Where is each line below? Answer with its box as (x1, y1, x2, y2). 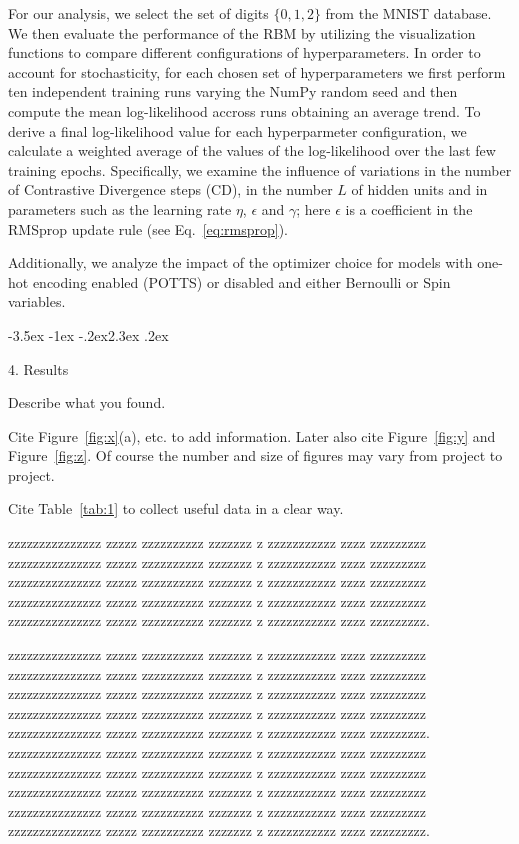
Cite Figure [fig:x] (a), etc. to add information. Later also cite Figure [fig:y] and (8, 425, 496, 446)
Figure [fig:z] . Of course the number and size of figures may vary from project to (8, 445, 503, 466)
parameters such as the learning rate (8, 198, 232, 219)
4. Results (8, 358, 69, 379)
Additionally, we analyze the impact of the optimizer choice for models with (8, 252, 473, 273)
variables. (8, 291, 66, 312)
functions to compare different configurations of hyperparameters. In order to (8, 42, 481, 63)
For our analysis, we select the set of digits (8, 3, 269, 23)
